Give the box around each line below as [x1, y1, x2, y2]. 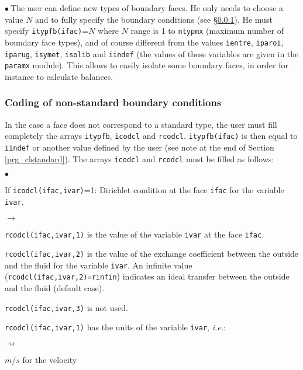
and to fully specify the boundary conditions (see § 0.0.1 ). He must [35, 13, 273, 25]
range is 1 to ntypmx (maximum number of [130, 25, 284, 37]
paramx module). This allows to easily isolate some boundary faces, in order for [5, 59, 288, 71]
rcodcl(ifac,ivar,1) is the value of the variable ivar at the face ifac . [5, 228, 264, 240]
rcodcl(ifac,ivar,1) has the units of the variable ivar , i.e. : [5, 321, 226, 333]
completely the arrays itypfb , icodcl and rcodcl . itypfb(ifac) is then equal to [5, 130, 298, 142]
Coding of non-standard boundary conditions [5, 95, 222, 110]
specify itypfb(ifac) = [5, 25, 89, 37]
